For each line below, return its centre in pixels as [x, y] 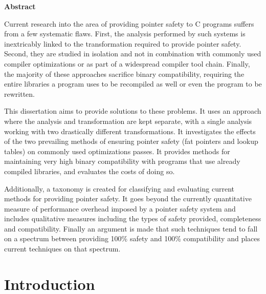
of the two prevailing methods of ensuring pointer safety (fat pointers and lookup [131, 141]
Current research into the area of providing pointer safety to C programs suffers [129, 23]
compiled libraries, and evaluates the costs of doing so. [90, 171]
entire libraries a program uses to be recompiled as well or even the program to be [133, 84]
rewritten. [19, 93]
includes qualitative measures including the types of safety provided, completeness [133, 218]
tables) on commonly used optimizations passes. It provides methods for [117, 151]
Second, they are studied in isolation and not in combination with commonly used [133, 54]
